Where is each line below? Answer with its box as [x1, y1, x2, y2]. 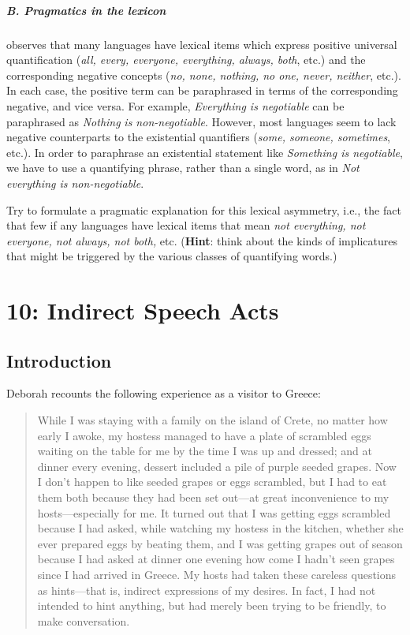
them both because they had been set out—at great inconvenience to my [37, 489, 389, 506]
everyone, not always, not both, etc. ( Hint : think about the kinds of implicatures [6, 232, 398, 248]
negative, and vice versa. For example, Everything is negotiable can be [6, 97, 345, 114]
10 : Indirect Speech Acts [6, 294, 279, 327]
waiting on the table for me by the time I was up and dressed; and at [37, 443, 372, 459]
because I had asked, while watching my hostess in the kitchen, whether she [37, 520, 404, 536]
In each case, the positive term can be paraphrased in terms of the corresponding [6, 82, 398, 99]
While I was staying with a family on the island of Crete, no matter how [37, 412, 388, 428]
